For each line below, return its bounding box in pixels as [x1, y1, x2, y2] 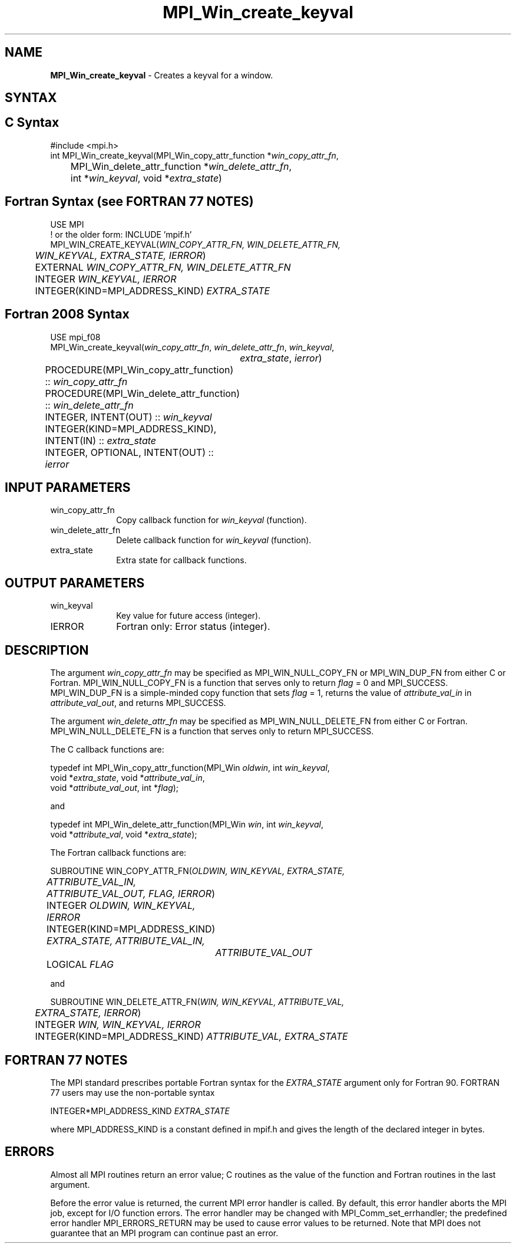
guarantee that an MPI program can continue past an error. [50, 1227, 279, 1238]
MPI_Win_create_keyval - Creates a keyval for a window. [50, 70, 273, 80]
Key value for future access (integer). [116, 610, 261, 621]
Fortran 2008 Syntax [5, 307, 130, 322]
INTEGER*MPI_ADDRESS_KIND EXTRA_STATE [50, 1105, 230, 1116]
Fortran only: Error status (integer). [116, 620, 270, 633]
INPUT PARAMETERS [5, 480, 131, 495]
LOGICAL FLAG [47, 958, 114, 971]
